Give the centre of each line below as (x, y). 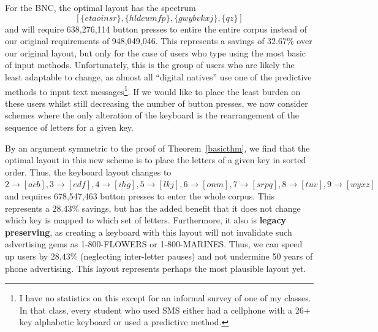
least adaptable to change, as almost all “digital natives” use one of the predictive (158, 76)
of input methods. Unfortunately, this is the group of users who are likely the (150, 65)
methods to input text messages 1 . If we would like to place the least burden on (153, 90)
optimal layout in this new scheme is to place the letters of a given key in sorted (156, 160)
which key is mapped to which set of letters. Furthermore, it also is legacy (146, 220)
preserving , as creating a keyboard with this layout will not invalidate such (149, 232)
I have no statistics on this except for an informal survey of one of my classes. (165, 298)
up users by (27, 256)
